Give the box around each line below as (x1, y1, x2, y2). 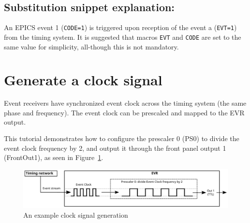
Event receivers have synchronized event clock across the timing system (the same (4, 98, 247, 108)
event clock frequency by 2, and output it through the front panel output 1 (4, 143, 226, 153)
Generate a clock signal (4, 70, 162, 90)
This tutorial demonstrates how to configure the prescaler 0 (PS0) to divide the (4, 133, 239, 143)
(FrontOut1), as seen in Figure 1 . (4, 152, 103, 162)
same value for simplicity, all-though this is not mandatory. (4, 41, 179, 51)
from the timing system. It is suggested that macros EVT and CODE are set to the (4, 32, 241, 42)
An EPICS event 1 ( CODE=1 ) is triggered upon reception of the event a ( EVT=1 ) (4, 22, 237, 32)
